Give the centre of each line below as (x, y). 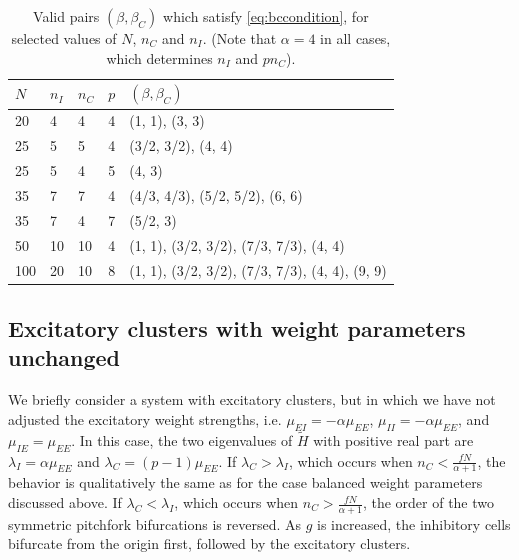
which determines (159, 57)
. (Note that (239, 38)
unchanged (64, 357)
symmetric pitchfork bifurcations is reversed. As (155, 523)
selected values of (64, 38)
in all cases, (355, 38)
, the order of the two (428, 502)
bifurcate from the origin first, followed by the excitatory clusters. (209, 543)
